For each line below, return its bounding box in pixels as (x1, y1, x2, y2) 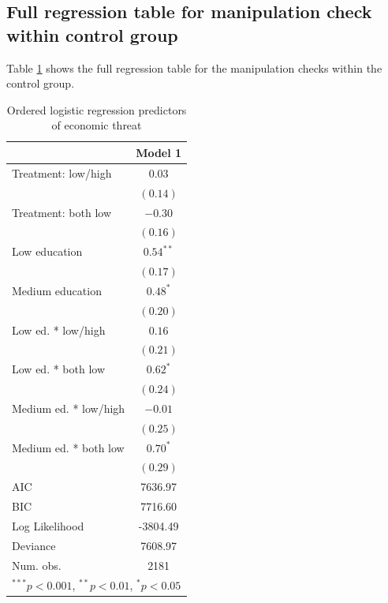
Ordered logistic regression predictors (6, 101, 187, 118)
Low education (12, 243, 83, 260)
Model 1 (136, 144, 182, 160)
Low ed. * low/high (12, 321, 106, 338)
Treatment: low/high (12, 164, 112, 181)
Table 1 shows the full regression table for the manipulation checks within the (6, 59, 382, 76)
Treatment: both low (12, 204, 112, 220)
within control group (6, 22, 178, 47)
